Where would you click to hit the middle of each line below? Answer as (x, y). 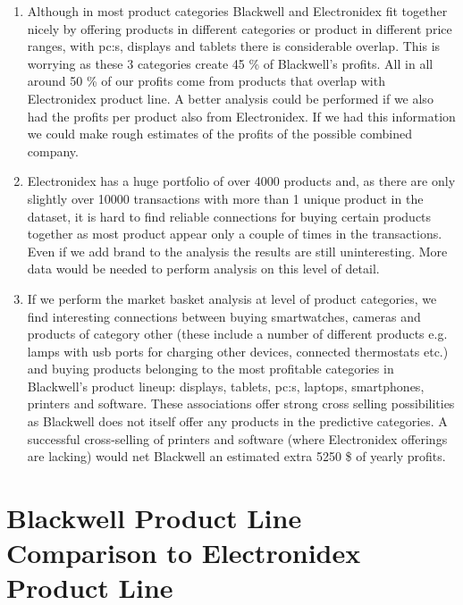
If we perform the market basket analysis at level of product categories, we (232, 298)
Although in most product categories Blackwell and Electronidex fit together (237, 11)
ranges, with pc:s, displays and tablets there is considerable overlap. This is (234, 46)
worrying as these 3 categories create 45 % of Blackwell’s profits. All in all (230, 63)
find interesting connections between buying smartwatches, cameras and (224, 316)
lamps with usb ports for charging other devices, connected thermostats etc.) (238, 351)
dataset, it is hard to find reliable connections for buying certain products (229, 216)
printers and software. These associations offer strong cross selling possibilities (241, 403)
